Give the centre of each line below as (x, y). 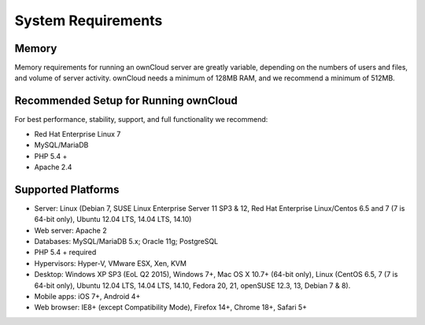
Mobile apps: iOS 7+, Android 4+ (87, 296)
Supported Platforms (67, 189)
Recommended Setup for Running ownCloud (126, 101)
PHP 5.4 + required (65, 253)
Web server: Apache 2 (70, 230)
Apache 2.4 (53, 167)
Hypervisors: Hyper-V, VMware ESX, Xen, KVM (110, 263)
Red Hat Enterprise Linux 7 (78, 134)
